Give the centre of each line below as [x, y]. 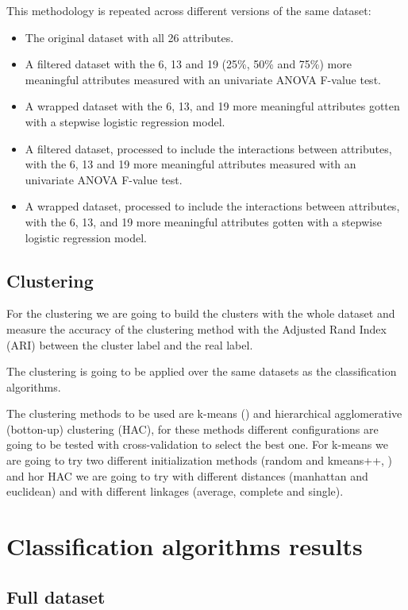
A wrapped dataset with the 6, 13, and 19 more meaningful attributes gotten [212, 106]
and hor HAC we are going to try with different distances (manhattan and [187, 475]
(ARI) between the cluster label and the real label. [130, 344]
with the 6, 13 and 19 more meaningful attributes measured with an [191, 164]
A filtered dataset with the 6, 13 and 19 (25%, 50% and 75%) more [188, 64]
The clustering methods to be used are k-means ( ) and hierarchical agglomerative [204, 413]
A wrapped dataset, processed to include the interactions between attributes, [212, 206]
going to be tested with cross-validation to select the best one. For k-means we [197, 444]
